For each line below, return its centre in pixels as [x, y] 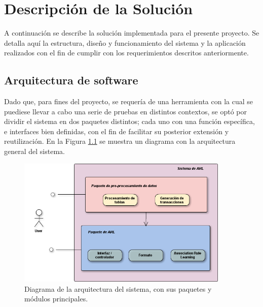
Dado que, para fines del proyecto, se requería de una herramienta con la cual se [129, 101]
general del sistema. [34, 151]
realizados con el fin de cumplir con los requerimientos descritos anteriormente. [126, 53]
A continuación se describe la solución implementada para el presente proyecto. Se [132, 33]
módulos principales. [56, 299]
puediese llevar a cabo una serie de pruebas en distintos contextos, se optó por [125, 111]
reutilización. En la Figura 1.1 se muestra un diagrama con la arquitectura [120, 141]
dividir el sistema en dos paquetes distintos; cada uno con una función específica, [129, 121]
